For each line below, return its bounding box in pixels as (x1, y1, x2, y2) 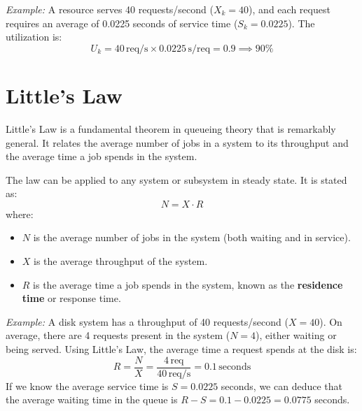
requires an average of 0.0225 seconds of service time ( (6, 15, 238, 30)
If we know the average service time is (6, 378, 169, 393)
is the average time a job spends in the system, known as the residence (33, 277, 343, 291)
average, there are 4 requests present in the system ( (6, 328, 230, 342)
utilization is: (6, 29, 62, 44)
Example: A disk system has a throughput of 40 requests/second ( (6, 314, 288, 329)
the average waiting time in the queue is (6, 392, 178, 407)
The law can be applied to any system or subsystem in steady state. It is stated (6, 172, 347, 187)
